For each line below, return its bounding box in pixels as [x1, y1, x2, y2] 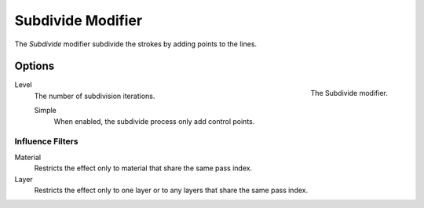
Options [14, 60, 55, 73]
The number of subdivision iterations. [34, 91, 155, 100]
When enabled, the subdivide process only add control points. [53, 116, 255, 126]
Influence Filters [14, 136, 79, 147]
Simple [34, 106, 57, 115]
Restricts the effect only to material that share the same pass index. [34, 163, 253, 173]
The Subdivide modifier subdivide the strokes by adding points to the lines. [14, 39, 258, 49]
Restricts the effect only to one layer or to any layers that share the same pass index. [34, 185, 309, 195]
